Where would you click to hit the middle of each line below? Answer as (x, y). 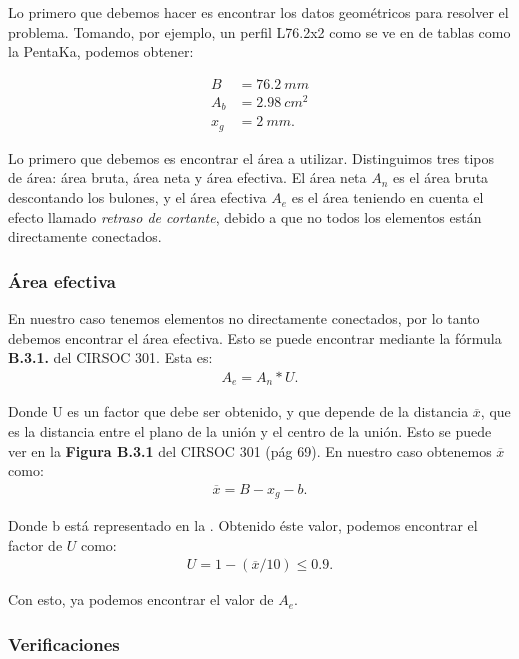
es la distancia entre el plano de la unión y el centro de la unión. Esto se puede (250, 430)
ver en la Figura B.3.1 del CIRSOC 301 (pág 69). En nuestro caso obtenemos (250, 450)
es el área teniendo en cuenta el (387, 197)
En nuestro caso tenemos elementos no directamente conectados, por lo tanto (244, 318)
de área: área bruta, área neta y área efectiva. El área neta (187, 177)
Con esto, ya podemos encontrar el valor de (141, 599)
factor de (35, 544)
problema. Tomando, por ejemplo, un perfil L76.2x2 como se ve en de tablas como (259, 31)
